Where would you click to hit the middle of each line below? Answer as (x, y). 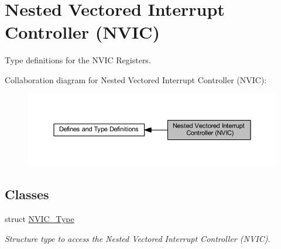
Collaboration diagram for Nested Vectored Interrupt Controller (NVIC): (136, 79)
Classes (27, 194)
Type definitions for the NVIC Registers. (78, 60)
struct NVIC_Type (40, 219)
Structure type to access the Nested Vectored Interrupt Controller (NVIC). (138, 238)
